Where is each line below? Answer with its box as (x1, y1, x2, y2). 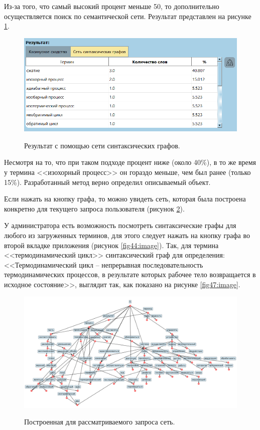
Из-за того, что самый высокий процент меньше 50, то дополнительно (4, 1, 219, 11)
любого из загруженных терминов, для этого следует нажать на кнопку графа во (4, 230, 250, 240)
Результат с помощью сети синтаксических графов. (24, 140, 180, 150)
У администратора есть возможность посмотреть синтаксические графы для (4, 220, 236, 231)
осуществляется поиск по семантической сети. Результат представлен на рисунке (4, 11, 251, 21)
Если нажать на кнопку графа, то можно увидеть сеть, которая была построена (4, 193, 246, 204)
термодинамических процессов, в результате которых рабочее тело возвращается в (4, 269, 256, 280)
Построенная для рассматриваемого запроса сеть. (24, 416, 175, 427)
